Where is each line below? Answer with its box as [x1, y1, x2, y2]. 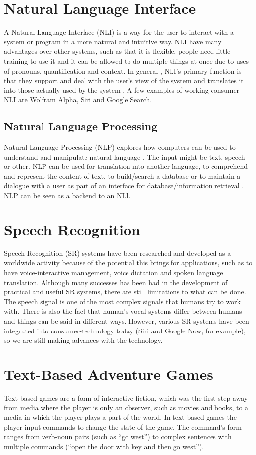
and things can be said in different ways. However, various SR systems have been [4, 315, 249, 326]
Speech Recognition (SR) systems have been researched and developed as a [4, 248, 231, 258]
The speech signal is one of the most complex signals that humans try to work [4, 296, 241, 306]
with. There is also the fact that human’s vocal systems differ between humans [4, 306, 242, 316]
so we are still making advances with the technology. [4, 335, 163, 345]
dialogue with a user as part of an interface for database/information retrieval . [4, 180, 244, 191]
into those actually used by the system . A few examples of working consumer [4, 84, 240, 95]
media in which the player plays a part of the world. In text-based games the [4, 412, 237, 422]
